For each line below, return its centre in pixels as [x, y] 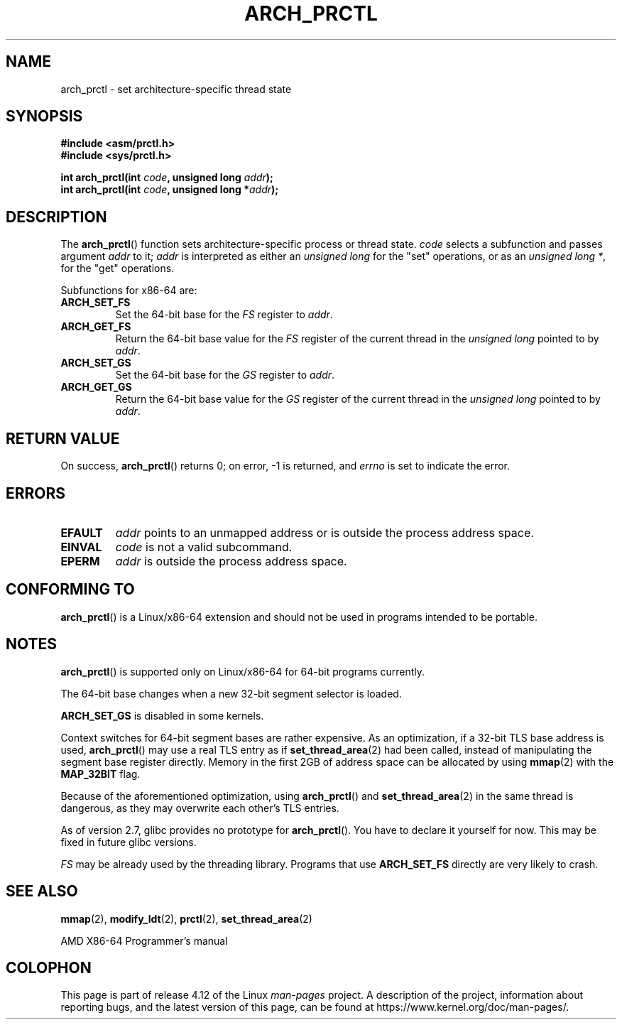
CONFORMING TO [70, 590]
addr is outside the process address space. [231, 561]
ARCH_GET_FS [96, 327]
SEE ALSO [42, 891]
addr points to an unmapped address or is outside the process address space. [324, 532]
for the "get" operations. [118, 269]
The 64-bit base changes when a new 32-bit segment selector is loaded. [231, 693]
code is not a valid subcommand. [204, 547]
